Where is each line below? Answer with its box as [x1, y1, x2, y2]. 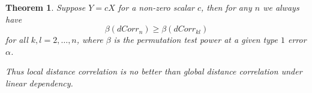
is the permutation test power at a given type [113, 33, 278, 46]
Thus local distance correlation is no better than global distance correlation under [5, 65, 302, 77]
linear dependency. [5, 76, 73, 89]
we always [263, 1, 299, 13]
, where [76, 33, 103, 46]
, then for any [201, 1, 252, 13]
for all [5, 33, 28, 46]
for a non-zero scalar [118, 1, 194, 13]
